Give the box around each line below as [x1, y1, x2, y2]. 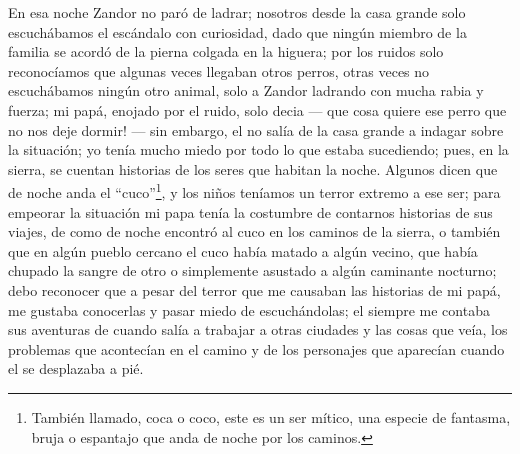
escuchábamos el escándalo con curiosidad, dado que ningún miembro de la [8, 21, 467, 42]
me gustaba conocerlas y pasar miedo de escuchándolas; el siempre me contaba [8, 299, 490, 320]
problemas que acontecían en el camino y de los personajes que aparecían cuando [8, 338, 505, 359]
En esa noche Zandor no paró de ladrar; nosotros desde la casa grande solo [8, 2, 466, 22]
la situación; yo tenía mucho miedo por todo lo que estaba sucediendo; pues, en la [8, 139, 509, 160]
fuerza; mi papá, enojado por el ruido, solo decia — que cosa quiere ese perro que [8, 99, 507, 120]
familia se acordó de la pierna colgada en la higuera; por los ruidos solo [8, 41, 444, 62]
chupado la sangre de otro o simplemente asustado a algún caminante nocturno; [8, 260, 497, 281]
